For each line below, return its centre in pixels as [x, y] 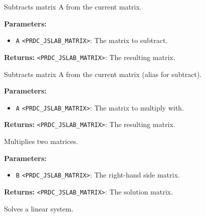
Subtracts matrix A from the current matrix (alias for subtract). [103, 74]
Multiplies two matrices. [41, 141]
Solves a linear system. [39, 208]
